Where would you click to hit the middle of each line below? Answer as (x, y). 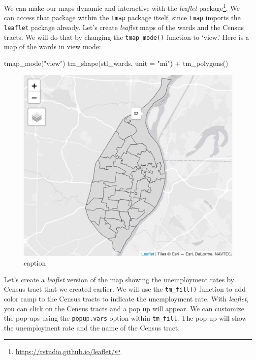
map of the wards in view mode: (52, 46)
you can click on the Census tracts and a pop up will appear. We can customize (124, 308)
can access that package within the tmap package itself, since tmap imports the (122, 17)
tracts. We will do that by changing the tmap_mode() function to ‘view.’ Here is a (127, 37)
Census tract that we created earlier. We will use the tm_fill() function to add (125, 289)
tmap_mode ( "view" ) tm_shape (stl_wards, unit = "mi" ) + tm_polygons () (116, 63)
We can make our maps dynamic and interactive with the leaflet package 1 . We (122, 7)
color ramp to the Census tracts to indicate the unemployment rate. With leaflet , (126, 298)
